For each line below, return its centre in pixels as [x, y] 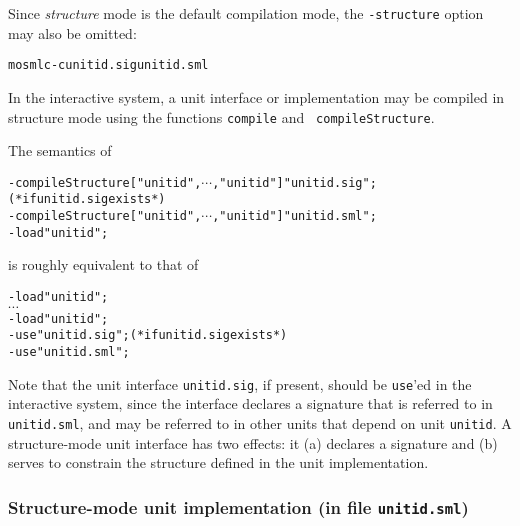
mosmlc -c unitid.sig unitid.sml [108, 65]
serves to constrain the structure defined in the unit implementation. [218, 462]
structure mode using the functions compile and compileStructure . [221, 116]
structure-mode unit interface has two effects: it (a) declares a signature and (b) [253, 442]
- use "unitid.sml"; [69, 351]
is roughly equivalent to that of [103, 264]
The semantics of [60, 150]
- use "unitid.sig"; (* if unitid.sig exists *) [148, 335]
